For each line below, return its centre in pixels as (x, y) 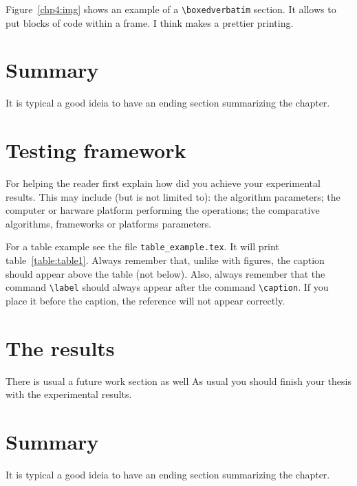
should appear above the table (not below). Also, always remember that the (165, 273)
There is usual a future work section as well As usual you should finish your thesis (178, 380)
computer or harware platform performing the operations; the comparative (163, 210)
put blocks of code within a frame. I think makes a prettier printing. (150, 22)
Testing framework (96, 150)
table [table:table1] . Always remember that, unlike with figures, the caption (165, 260)
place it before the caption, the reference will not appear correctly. (145, 300)
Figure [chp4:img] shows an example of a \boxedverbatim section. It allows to (171, 9)
